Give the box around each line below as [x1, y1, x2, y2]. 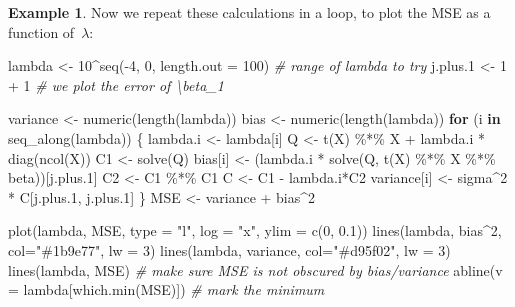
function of [8, 21, 75, 42]
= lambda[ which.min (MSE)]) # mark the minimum [8, 279, 325, 300]
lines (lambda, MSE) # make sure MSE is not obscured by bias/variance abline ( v [8, 259, 503, 280]
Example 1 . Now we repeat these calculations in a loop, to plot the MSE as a [8, 2, 491, 22]
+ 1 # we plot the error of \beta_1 [8, 74, 224, 95]
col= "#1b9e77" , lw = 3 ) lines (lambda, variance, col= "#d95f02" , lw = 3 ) [8, 239, 451, 260]
